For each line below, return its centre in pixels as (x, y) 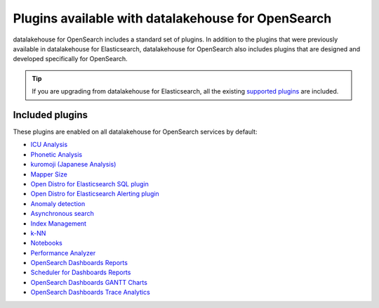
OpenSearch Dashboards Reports (79, 263)
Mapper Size (49, 174)
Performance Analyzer (63, 252)
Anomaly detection (58, 203)
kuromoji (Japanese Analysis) (73, 165)
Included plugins (50, 115)
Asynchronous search (62, 214)
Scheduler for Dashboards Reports (81, 272)
